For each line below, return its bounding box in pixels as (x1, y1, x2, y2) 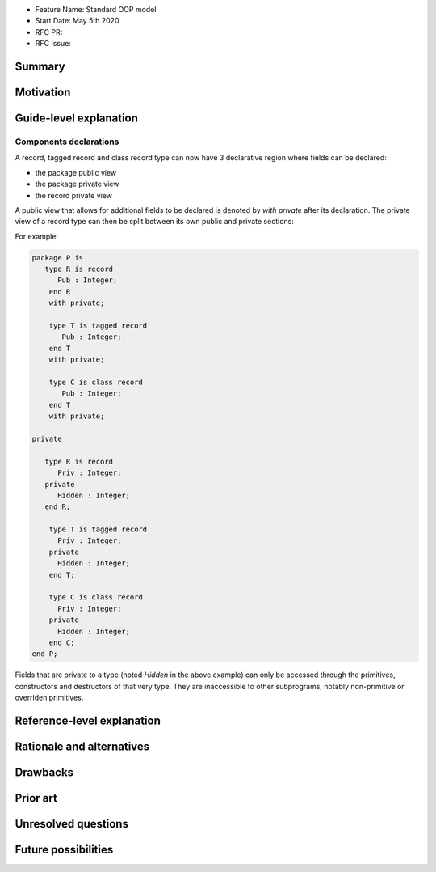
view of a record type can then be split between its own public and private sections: (15, 217, 294, 226)
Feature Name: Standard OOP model (35, 5, 157, 14)
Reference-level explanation (15, 713, 161, 727)
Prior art (15, 791, 58, 805)
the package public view (35, 167, 117, 177)
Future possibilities (15, 843, 114, 857)
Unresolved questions (15, 817, 129, 831)
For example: (15, 231, 59, 241)
